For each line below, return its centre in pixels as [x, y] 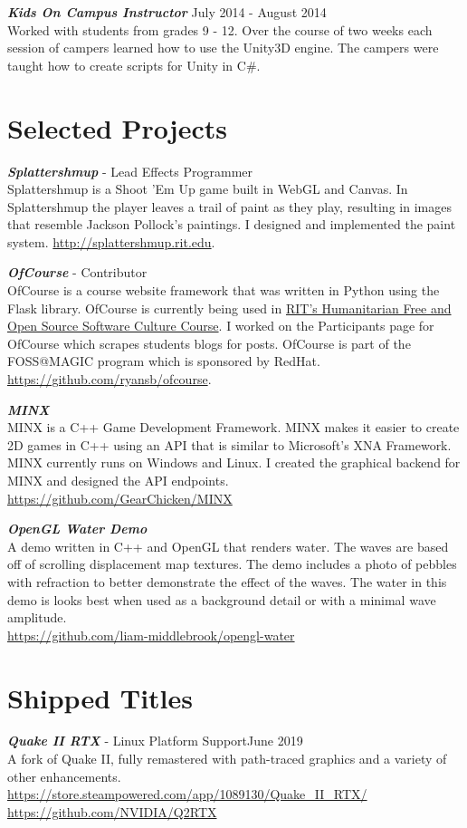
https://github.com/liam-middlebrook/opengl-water [151, 635]
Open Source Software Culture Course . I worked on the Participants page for [221, 326]
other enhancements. [64, 776]
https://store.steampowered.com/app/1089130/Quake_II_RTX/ [187, 794]
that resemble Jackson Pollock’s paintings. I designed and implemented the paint [232, 224]
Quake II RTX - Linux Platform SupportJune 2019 [155, 741]
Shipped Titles [100, 697]
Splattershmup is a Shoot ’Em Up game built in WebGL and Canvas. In [208, 189]
